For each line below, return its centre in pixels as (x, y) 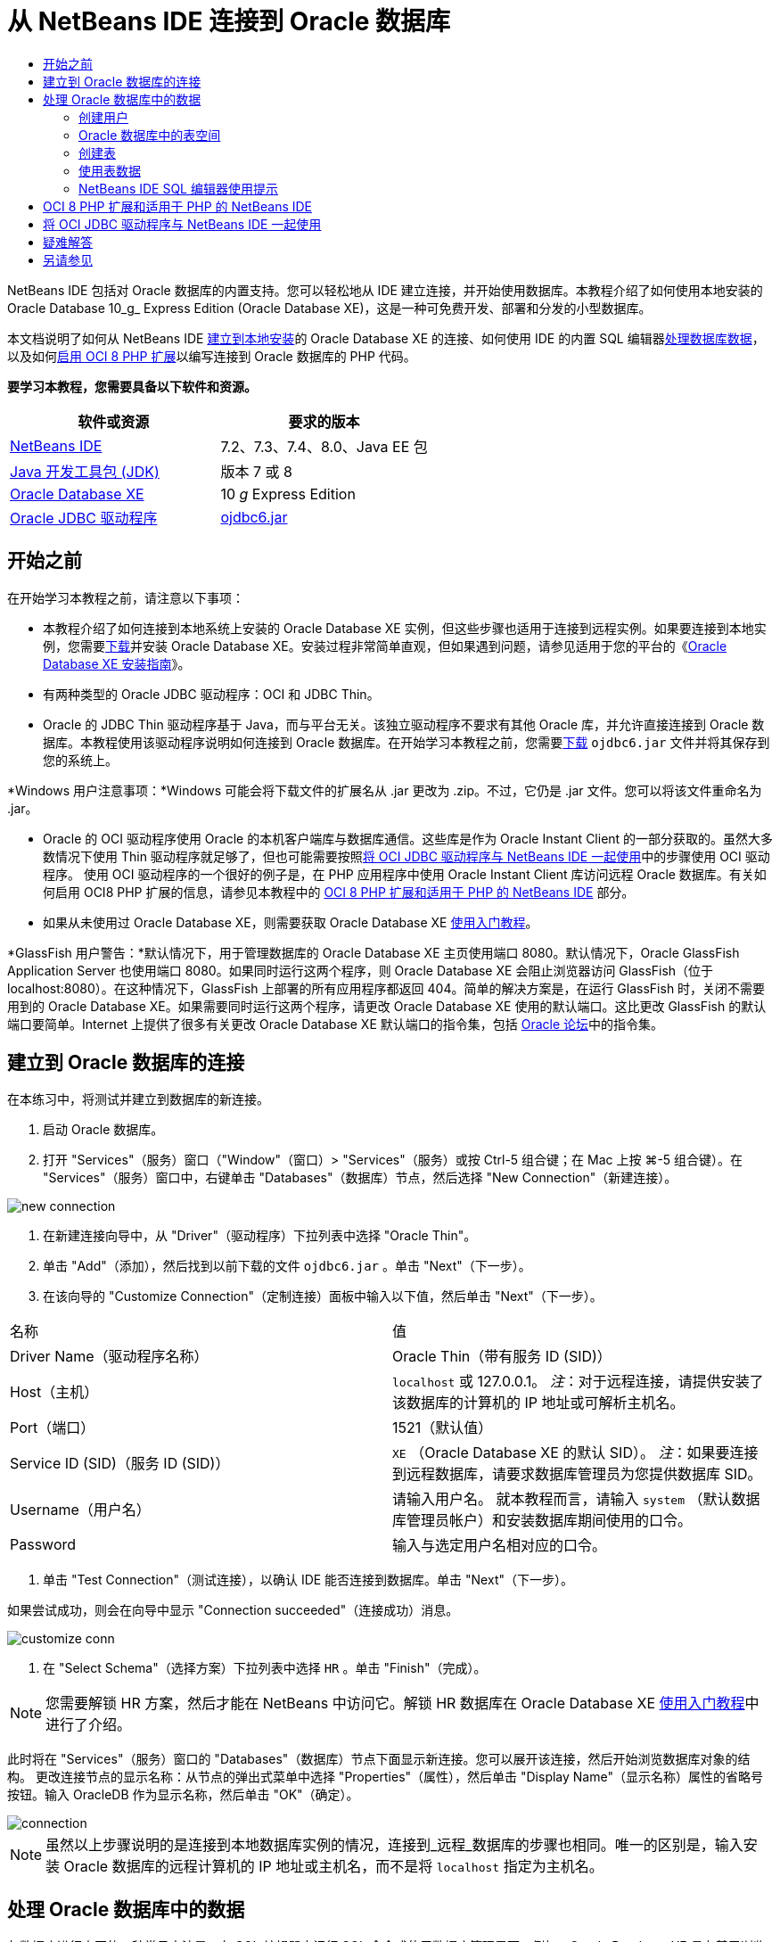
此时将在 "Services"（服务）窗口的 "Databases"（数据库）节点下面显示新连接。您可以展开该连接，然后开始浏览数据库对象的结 (379, 1759)
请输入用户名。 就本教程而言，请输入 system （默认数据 (576, 1499)
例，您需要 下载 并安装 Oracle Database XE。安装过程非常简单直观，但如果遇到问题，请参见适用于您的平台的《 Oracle (385, 646)
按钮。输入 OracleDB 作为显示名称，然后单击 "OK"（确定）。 (183, 1795)
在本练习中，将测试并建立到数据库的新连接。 (138, 1099)
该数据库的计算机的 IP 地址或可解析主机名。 (538, 1403)
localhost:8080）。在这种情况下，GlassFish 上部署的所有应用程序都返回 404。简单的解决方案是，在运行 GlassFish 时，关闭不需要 (386, 988)
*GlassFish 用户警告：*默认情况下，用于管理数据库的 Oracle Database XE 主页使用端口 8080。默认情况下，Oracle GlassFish (374, 952)
